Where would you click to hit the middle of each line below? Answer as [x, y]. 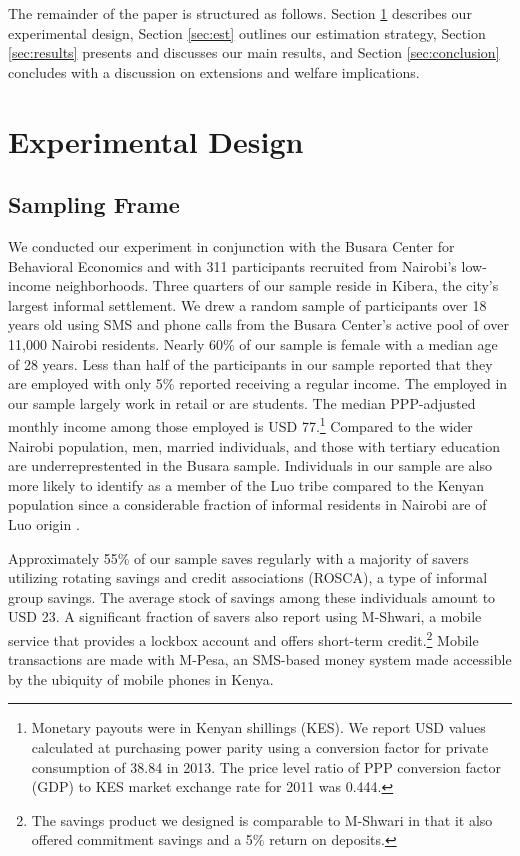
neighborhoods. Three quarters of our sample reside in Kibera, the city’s [277, 285]
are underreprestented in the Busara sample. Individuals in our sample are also [250, 465]
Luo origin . [44, 523]
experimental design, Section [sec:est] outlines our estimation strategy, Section [247, 32]
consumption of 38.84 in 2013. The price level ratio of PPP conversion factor [266, 766]
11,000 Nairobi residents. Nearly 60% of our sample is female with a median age [253, 343]
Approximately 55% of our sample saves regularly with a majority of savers [238, 557]
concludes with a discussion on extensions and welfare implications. [214, 71]
